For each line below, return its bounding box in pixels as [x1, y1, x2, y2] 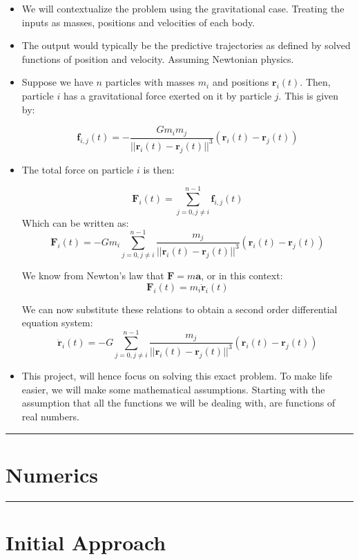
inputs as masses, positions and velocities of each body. [21, 15, 255, 29]
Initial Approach [6, 528, 166, 556]
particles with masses [105, 75, 195, 89]
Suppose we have [21, 75, 93, 89]
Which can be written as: [21, 215, 129, 230]
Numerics [6, 460, 98, 488]
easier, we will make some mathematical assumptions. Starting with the [21, 382, 325, 396]
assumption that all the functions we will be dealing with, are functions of [21, 395, 336, 410]
